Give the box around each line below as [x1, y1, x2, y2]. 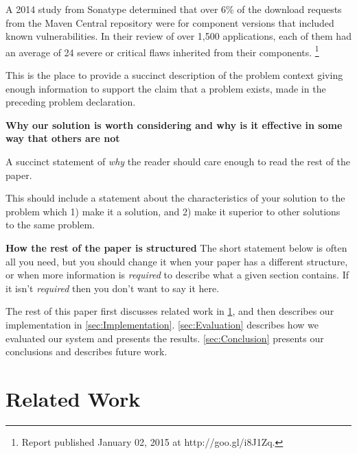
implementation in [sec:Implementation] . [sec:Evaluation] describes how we [5, 317, 319, 331]
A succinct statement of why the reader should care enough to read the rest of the [5, 154, 351, 168]
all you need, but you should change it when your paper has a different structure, [5, 254, 348, 268]
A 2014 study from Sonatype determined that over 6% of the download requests [5, 2, 342, 16]
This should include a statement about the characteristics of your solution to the [5, 191, 345, 205]
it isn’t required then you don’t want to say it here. [5, 280, 220, 295]
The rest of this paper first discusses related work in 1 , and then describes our [5, 304, 334, 318]
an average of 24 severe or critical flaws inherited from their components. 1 [5, 43, 319, 59]
